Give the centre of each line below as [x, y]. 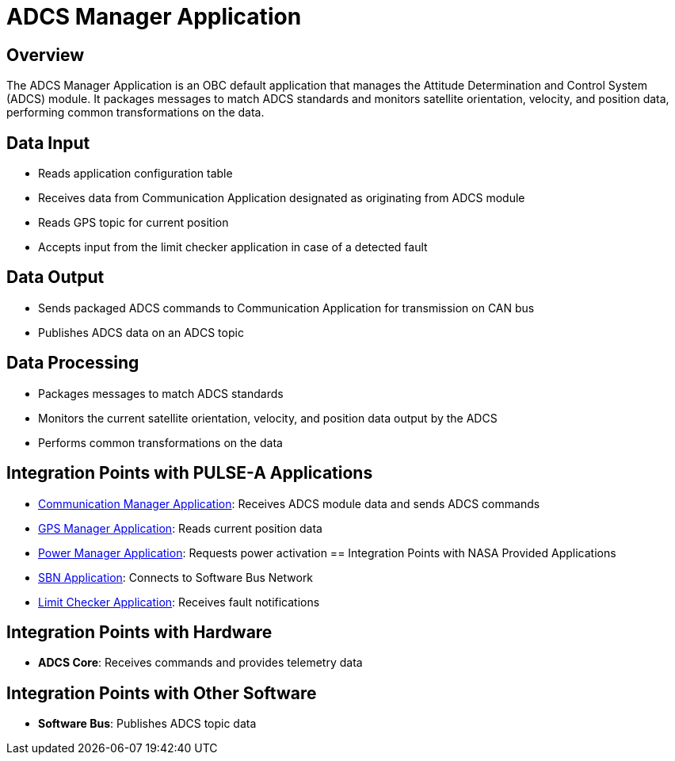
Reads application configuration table [135, 174]
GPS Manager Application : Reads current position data [180, 528]
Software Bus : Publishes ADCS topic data [147, 724]
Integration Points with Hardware [139, 632]
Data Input [48, 143]
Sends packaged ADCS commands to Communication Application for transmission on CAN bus [286, 308]
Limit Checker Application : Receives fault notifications [179, 602]
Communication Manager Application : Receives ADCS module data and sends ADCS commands [289, 503]
